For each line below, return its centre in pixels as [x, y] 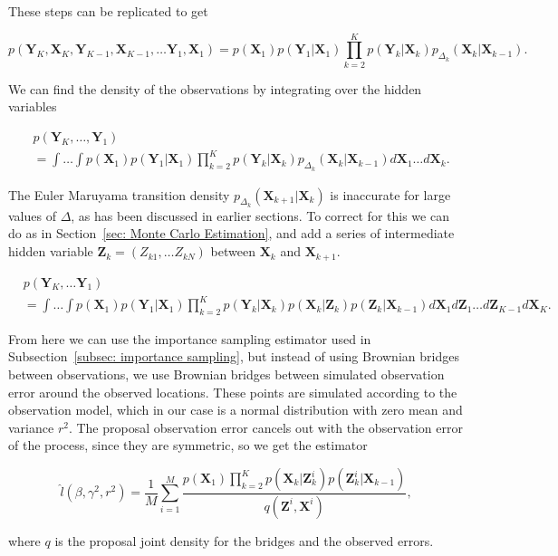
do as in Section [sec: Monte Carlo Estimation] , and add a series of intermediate [231, 233]
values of [32, 215]
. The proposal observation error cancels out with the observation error [265, 427]
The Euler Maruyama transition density [119, 194]
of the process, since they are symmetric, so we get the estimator [188, 445]
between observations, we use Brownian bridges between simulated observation [226, 374]
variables [33, 106]
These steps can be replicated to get [108, 11]
